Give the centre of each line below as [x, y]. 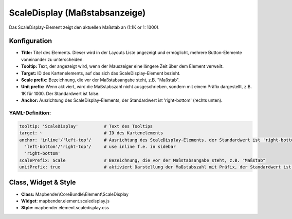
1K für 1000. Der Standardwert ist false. [60, 93]
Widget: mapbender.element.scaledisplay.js [65, 201]
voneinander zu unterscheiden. [52, 59]
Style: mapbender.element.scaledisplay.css [65, 208]
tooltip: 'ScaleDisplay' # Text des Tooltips [86, 126]
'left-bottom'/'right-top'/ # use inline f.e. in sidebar [100, 146]
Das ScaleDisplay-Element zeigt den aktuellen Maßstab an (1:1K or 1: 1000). [84, 27]
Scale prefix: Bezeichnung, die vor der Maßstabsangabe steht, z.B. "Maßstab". [100, 80]
